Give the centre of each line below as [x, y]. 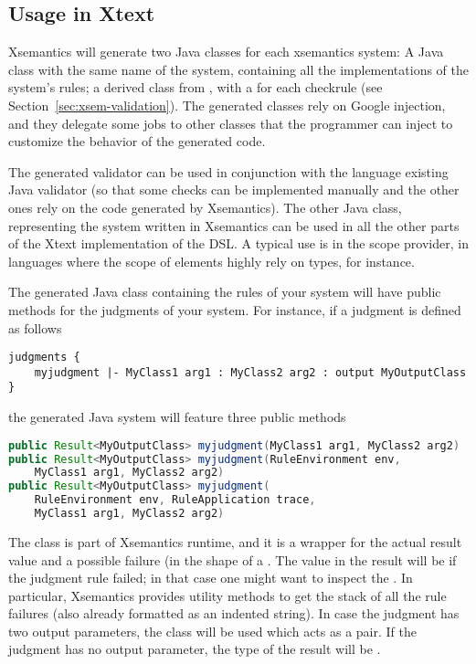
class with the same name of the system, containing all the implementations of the [239, 69]
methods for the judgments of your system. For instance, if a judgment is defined [235, 309]
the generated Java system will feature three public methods [177, 417]
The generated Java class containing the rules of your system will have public [225, 292]
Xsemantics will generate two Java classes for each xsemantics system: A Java [226, 52]
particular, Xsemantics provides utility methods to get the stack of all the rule [227, 595]
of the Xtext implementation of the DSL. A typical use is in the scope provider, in [238, 243]
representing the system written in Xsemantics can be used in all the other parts [234, 225]
